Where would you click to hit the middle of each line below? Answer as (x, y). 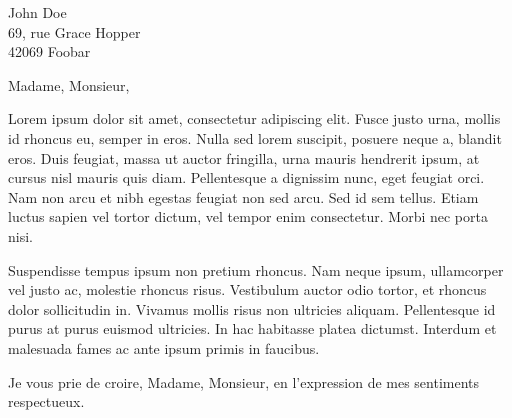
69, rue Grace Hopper (74, 31)
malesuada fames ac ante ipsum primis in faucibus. (164, 347)
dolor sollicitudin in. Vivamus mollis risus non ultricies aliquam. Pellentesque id (252, 308)
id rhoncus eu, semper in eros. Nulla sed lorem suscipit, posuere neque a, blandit (255, 137)
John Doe (37, 12)
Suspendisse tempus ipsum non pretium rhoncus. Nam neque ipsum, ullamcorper (256, 269)
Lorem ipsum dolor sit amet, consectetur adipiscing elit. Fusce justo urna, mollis (254, 118)
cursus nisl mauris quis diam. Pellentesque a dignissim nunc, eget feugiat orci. (246, 177)
